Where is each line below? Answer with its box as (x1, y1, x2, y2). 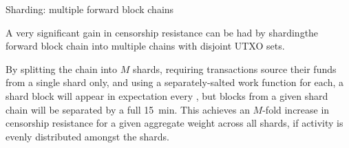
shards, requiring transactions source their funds (132, 61, 337, 76)
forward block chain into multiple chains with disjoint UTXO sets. (6, 39, 285, 53)
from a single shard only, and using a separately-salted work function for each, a (6, 75, 343, 89)
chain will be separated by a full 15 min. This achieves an (6, 102, 250, 116)
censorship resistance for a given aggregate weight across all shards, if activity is (6, 116, 343, 130)
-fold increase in (262, 102, 330, 116)
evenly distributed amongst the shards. (6, 129, 170, 143)
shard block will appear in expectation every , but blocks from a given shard (6, 88, 328, 103)
